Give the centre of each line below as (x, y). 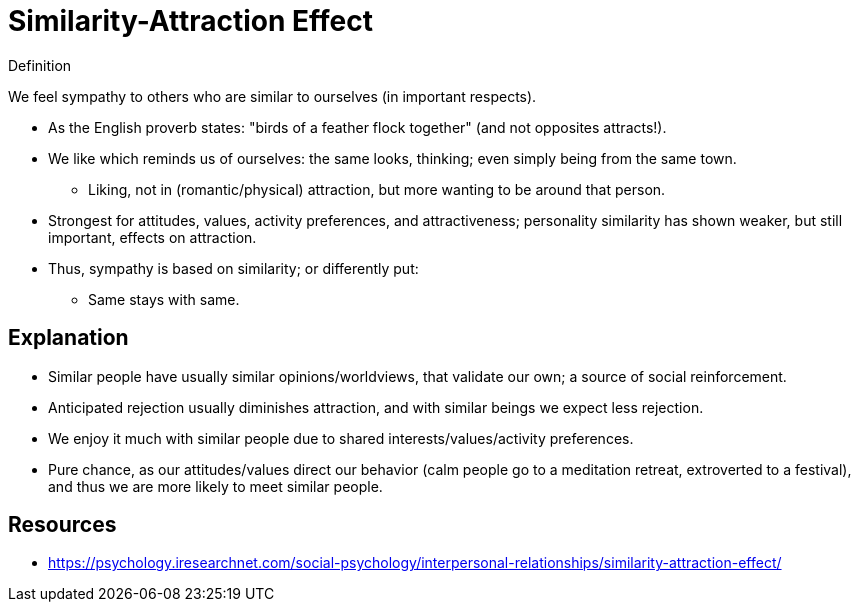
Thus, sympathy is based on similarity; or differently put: (233, 268)
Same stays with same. (164, 299)
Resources (62, 525)
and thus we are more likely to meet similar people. (215, 486)
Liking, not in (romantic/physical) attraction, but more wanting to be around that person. (377, 189)
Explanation (68, 338)
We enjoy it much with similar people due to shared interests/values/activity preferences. (341, 438)
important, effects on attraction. (152, 237)
